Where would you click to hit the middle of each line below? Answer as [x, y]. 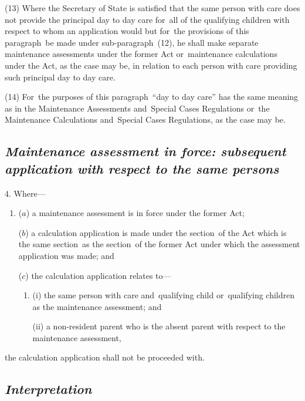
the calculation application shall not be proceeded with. [105, 357]
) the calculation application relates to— [98, 275]
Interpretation [48, 389]
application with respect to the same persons [142, 168]
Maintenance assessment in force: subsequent [145, 151]
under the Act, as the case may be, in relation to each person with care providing [151, 65]
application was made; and [66, 255]
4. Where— [25, 193]
